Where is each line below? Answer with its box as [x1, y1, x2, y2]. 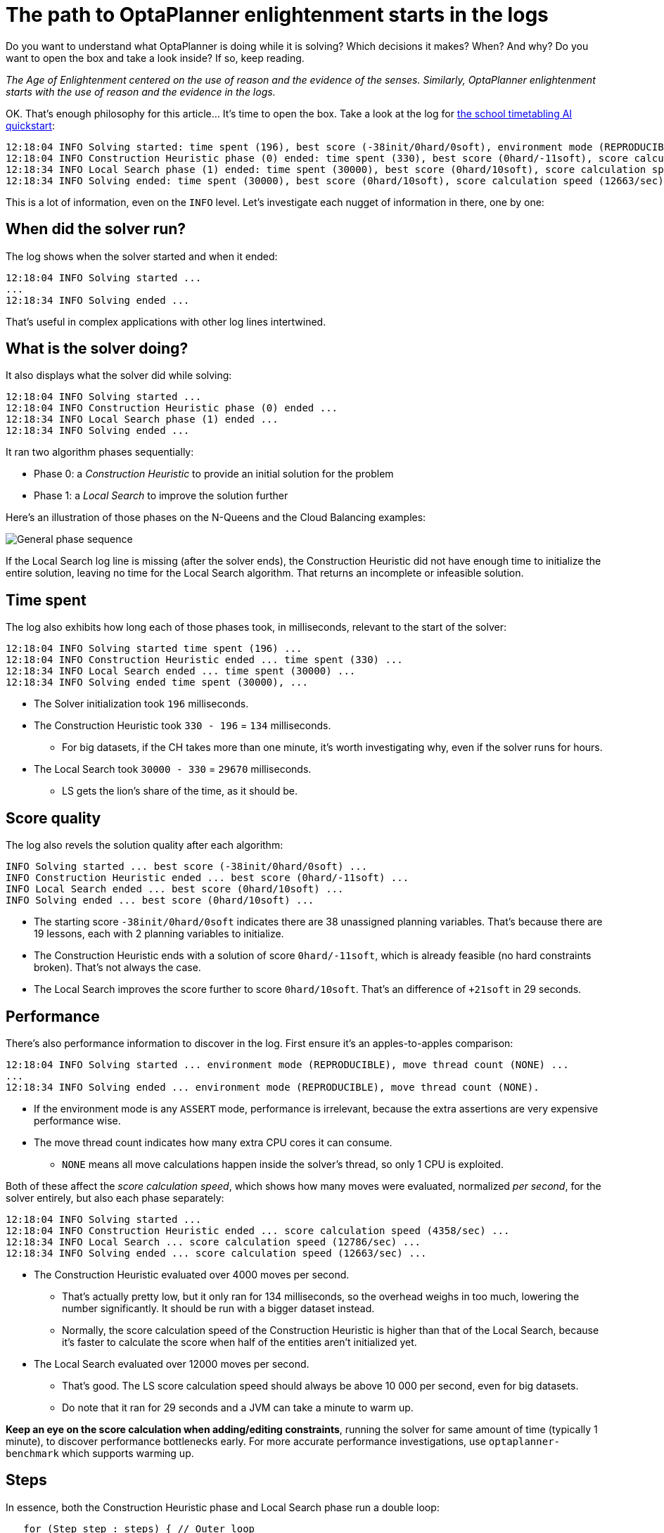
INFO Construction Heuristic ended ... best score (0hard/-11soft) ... [6, 872, 409, 884]
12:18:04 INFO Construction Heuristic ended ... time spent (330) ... [6, 654, 403, 666]
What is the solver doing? [6, 340, 189, 358]
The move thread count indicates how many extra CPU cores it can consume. [34, 1136, 392, 1148]
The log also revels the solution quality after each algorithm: [6, 839, 283, 852]
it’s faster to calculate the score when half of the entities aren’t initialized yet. [62, 1335, 417, 1348]
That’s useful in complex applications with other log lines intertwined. [6, 315, 326, 328]
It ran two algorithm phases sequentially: [6, 446, 194, 458]
